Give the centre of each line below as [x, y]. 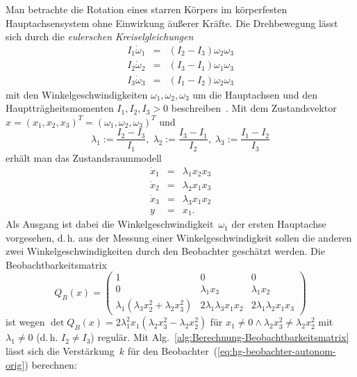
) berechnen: [51, 364]
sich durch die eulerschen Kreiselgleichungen [100, 36]
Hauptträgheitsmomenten [60, 108]
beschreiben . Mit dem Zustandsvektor [254, 108]
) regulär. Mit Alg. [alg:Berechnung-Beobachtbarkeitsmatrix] [220, 337]
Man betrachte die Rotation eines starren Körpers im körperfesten [147, 9]
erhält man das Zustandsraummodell [84, 157]
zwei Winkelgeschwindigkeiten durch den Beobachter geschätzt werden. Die [165, 251]
